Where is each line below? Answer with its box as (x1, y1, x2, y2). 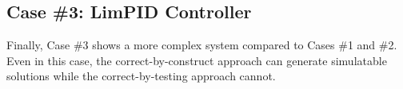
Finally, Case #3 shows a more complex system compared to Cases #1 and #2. (6, 37, 397, 53)
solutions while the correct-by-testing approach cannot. (6, 68, 276, 84)
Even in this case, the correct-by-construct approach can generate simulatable (6, 52, 387, 68)
